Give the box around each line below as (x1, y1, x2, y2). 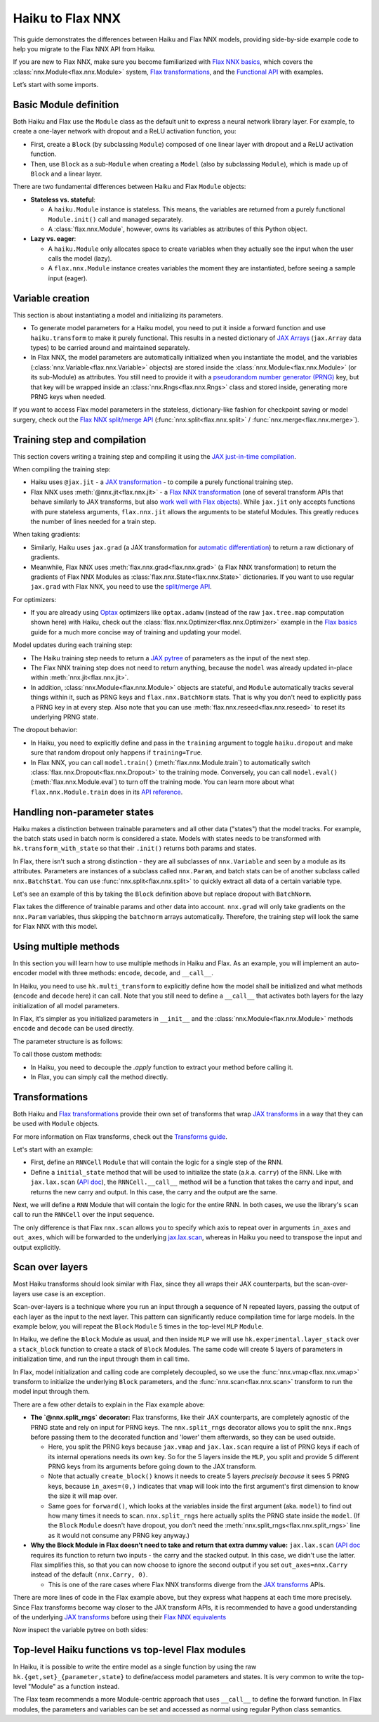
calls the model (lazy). (48, 254, 112, 263)
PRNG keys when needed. (30, 392, 107, 400)
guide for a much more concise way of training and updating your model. (30, 627, 242, 636)
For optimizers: (13, 595, 57, 604)
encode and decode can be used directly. (13, 1024, 135, 1033)
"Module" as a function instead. (28, 1683, 120, 1691)
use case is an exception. (32, 1289, 106, 1298)
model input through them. (13, 1388, 91, 1396)
